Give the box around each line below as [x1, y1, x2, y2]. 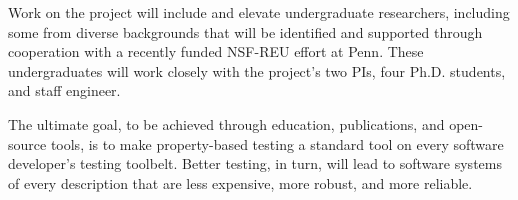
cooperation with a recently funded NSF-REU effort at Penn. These [8, 41, 424, 62]
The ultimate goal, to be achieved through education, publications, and [8, 113, 445, 134]
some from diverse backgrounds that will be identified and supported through [8, 21, 483, 42]
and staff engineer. [8, 80, 121, 101]
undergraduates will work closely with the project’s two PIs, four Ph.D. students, [8, 60, 506, 81]
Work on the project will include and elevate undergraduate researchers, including [8, 2, 510, 22]
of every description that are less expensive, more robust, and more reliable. [8, 172, 473, 193]
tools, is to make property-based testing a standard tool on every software [50, 133, 504, 154]
